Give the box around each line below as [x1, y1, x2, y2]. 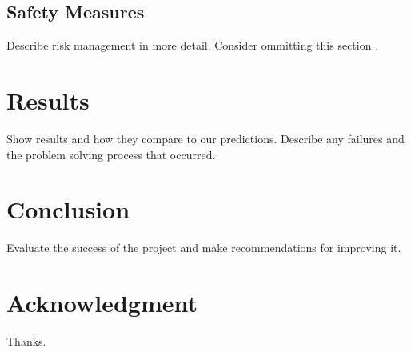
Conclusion [6, 193, 130, 226]
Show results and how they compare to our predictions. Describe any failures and [6, 130, 405, 146]
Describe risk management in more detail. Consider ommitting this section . [6, 37, 379, 54]
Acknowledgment [6, 286, 198, 319]
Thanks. [6, 332, 46, 349]
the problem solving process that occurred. [6, 146, 216, 162]
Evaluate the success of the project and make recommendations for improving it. [6, 239, 401, 256]
